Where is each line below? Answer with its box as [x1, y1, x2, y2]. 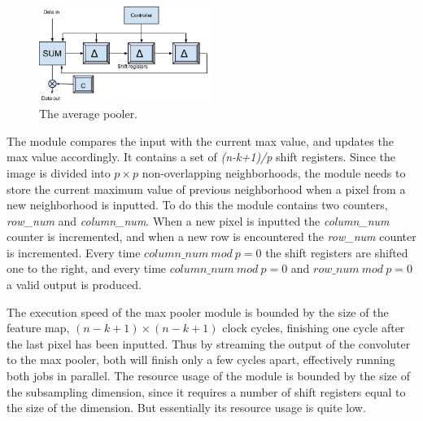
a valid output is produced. [7, 276, 142, 293]
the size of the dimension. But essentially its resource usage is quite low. [7, 399, 366, 416]
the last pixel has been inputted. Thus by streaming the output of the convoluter [7, 335, 411, 352]
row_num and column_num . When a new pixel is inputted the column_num [7, 212, 390, 229]
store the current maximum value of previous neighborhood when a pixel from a [7, 180, 406, 197]
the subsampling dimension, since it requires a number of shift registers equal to [7, 383, 406, 400]
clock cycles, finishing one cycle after [222, 319, 405, 336]
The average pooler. [39, 105, 138, 122]
